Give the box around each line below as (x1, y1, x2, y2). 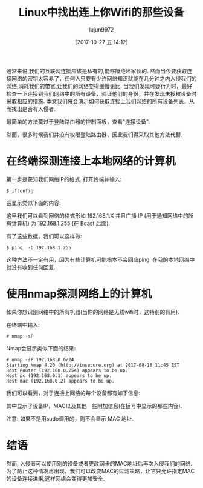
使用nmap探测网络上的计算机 (6, 287, 152, 301)
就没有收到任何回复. (6, 263, 56, 270)
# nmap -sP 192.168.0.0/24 (6, 356, 74, 363)
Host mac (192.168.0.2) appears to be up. (6, 378, 115, 384)
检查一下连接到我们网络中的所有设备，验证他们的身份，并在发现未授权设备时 (6, 90, 197, 97)
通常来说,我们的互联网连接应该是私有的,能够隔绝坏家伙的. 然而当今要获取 (6, 67, 187, 75)
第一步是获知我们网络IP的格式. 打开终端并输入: (6, 175, 122, 182)
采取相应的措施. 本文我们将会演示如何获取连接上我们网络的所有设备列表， (6, 98, 189, 105)
